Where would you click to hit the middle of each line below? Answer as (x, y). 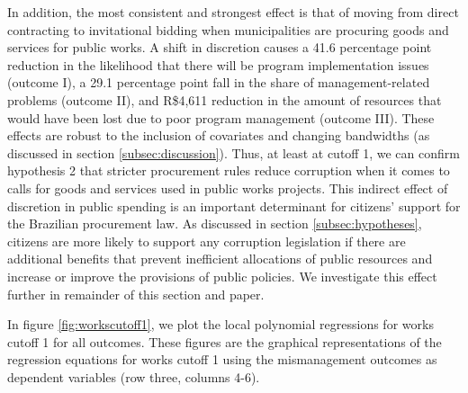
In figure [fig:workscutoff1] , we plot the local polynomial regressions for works (220, 324)
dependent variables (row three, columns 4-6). (134, 376)
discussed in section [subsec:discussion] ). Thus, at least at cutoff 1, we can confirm (234, 152)
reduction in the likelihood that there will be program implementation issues (218, 64)
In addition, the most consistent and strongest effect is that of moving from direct (233, 12)
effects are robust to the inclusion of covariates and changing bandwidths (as (219, 135)
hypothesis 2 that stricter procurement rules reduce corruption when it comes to (229, 170)
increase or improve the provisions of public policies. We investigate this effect (222, 276)
